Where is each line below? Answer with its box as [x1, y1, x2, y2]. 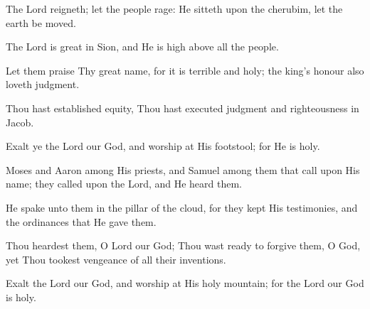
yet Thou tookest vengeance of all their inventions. [6, 251, 226, 266]
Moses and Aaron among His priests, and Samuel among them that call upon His [6, 162, 360, 177]
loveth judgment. [6, 77, 80, 92]
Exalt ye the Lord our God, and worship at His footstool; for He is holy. [6, 139, 320, 153]
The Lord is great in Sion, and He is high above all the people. [6, 39, 279, 54]
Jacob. [6, 114, 34, 129]
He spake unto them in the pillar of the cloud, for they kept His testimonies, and [6, 200, 358, 215]
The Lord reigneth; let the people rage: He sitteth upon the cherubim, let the [6, 1, 343, 16]
